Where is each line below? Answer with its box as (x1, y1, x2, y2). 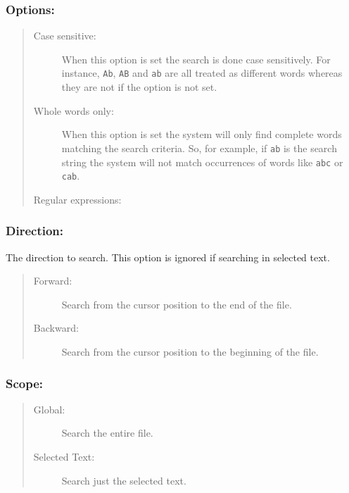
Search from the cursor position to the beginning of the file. (61, 344, 319, 358)
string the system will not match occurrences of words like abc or (61, 154, 343, 169)
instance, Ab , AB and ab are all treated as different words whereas (61, 65, 343, 80)
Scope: (6, 374, 44, 392)
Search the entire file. (61, 425, 153, 440)
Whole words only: (33, 103, 114, 118)
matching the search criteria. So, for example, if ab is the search (61, 140, 337, 155)
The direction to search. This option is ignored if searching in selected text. (6, 249, 330, 264)
